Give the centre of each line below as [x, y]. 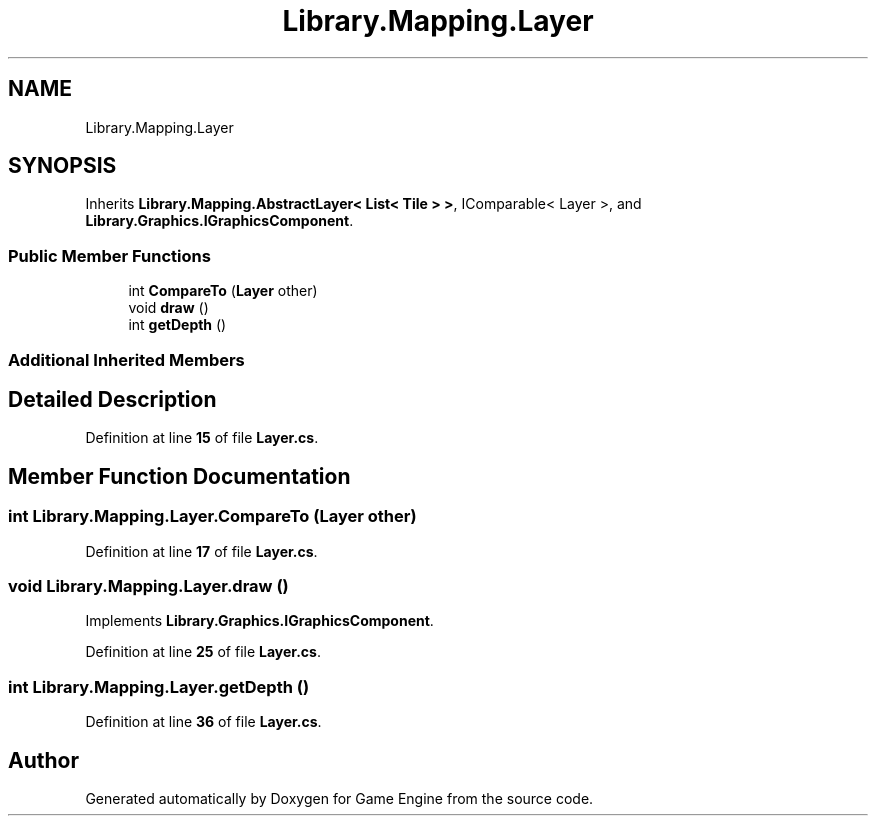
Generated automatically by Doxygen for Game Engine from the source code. [339, 798]
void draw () [168, 308]
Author [43, 760]
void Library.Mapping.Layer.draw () [148, 586]
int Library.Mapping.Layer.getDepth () [159, 686]
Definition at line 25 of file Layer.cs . [203, 652]
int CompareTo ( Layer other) [223, 291]
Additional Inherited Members [126, 359]
